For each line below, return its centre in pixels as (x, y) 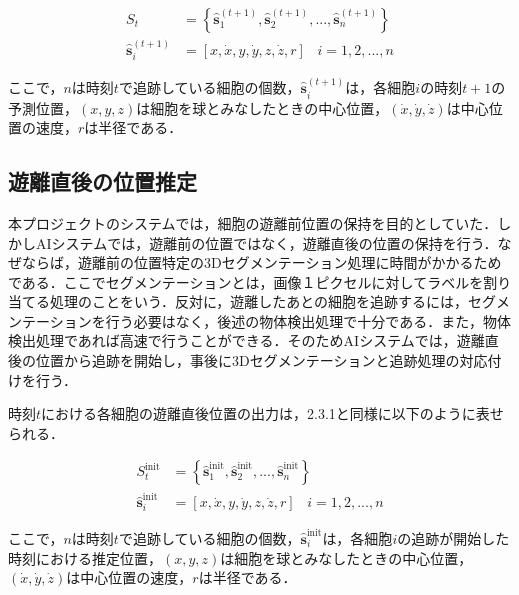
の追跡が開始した (453, 537)
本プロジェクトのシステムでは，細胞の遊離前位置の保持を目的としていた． (253, 222)
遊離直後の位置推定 (102, 181)
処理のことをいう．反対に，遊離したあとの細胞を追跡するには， (259, 301)
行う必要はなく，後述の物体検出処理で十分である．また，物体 (308, 320)
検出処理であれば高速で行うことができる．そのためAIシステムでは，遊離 (246, 340)
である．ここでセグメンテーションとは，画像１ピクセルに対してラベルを (246, 281)
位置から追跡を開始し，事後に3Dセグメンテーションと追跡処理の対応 (261, 360)
